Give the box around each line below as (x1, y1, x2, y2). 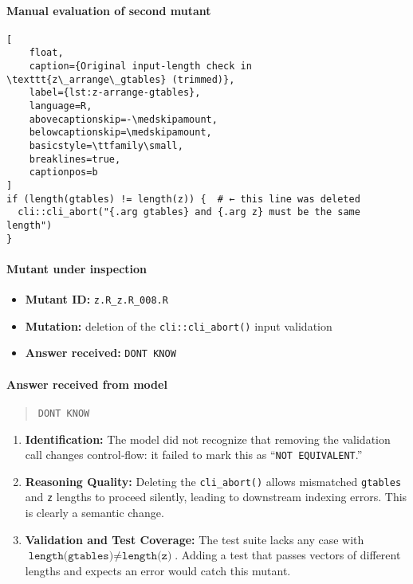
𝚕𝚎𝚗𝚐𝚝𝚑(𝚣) (122, 551, 172, 562)
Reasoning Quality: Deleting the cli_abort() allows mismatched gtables (25, 472, 402, 489)
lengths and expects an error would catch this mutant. (25, 562, 291, 578)
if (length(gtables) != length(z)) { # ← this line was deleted (6, 193, 360, 205)
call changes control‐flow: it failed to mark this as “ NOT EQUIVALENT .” (25, 446, 363, 463)
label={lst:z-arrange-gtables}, (29, 87, 201, 99)
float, (29, 47, 64, 59)
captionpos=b (29, 167, 98, 178)
